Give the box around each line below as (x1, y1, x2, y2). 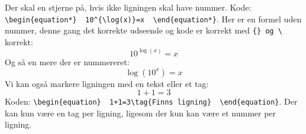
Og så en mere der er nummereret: (5, 55, 130, 68)
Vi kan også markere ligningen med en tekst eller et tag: (5, 77, 209, 89)
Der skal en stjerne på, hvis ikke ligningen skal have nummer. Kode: (5, 1, 252, 13)
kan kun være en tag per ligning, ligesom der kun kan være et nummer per (5, 106, 276, 119)
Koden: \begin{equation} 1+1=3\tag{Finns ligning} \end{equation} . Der (5, 95, 298, 108)
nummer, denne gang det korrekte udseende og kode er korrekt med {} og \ (5, 24, 282, 36)
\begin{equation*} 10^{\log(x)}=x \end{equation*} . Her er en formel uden (5, 12, 302, 25)
